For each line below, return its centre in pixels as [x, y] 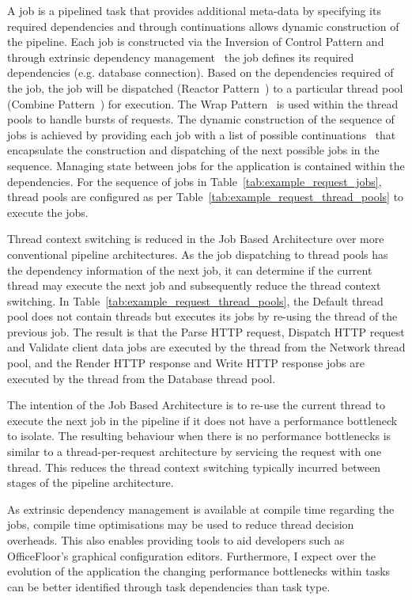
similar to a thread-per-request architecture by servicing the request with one [195, 452]
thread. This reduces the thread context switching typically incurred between [194, 467]
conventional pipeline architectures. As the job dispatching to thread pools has [198, 254]
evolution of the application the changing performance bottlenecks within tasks [199, 571]
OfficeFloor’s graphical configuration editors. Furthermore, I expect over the [191, 555]
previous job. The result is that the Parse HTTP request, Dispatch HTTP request [206, 331]
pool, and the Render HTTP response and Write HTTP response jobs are [186, 363]
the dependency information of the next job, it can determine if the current [190, 270]
